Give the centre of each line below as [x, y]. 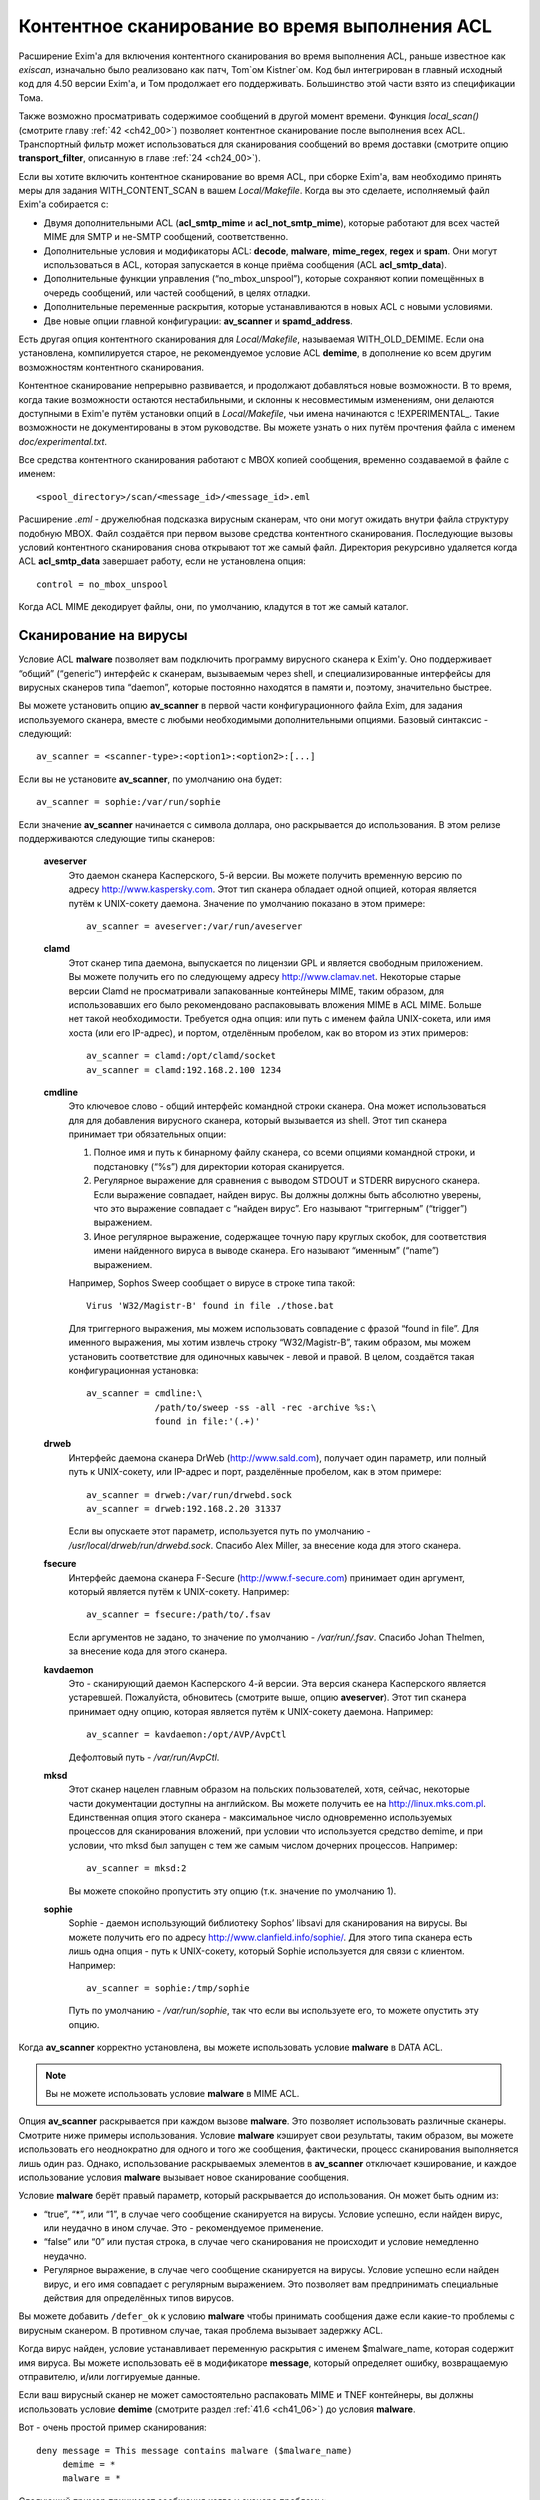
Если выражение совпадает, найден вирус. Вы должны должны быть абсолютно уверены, [287, 1194]
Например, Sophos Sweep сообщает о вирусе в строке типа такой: [211, 1282]
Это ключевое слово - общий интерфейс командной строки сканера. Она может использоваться [277, 1106]
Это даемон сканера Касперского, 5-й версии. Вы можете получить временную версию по [265, 875]
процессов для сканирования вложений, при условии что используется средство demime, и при [276, 1831]
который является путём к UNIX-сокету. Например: [179, 1591]
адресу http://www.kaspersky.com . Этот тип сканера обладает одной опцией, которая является [272, 889]
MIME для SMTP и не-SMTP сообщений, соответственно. [166, 237]
